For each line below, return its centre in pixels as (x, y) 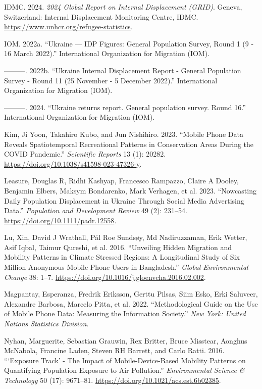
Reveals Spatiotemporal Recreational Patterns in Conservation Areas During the (129, 144)
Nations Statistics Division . (46, 324)
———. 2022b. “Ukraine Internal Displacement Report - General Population (123, 70)
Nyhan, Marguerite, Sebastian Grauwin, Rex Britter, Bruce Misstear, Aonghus (126, 340)
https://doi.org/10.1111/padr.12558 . (60, 220)
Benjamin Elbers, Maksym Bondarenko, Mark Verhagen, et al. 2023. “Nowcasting (130, 190)
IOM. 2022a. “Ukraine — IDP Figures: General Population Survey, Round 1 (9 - (129, 43)
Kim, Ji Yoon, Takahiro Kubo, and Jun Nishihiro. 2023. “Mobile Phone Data (124, 134)
